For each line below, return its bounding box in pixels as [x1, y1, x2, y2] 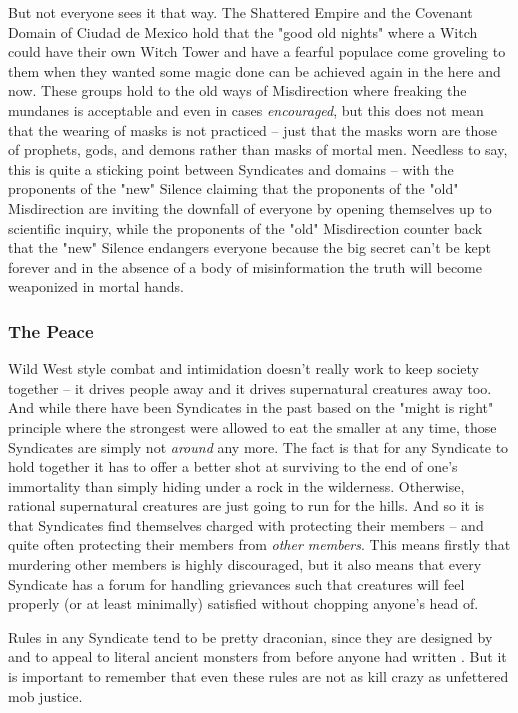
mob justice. [8, 685, 83, 706]
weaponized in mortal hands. [8, 276, 184, 297]
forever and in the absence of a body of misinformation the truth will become [8, 256, 482, 277]
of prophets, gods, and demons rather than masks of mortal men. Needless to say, [8, 139, 508, 160]
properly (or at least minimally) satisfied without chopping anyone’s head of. [8, 593, 479, 614]
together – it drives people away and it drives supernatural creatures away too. [8, 377, 492, 398]
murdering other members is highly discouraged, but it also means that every [8, 554, 482, 575]
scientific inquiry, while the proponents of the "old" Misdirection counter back [8, 217, 483, 238]
